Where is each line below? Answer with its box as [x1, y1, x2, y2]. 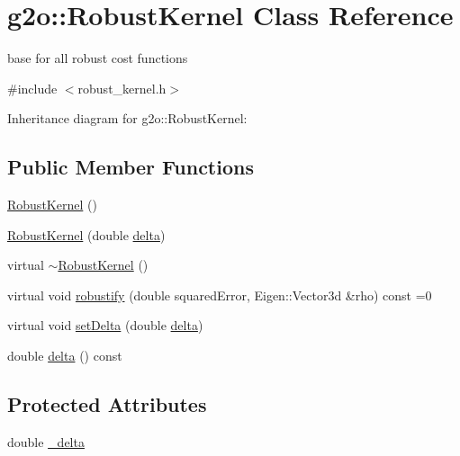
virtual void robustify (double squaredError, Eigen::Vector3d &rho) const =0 [7, 285, 432, 304]
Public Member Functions [7, 153, 254, 181]
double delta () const [7, 346, 122, 365]
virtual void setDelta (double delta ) [7, 316, 203, 335]
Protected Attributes [7, 390, 207, 418]
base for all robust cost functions [7, 49, 188, 67]
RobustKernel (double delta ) [7, 225, 166, 244]
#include [7, 78, 58, 97]
